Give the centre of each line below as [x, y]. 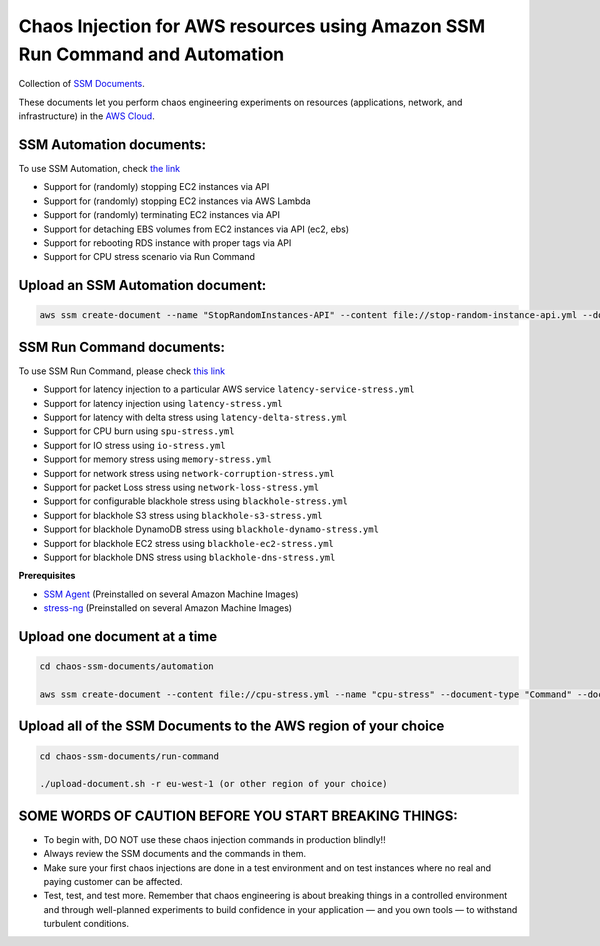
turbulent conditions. [86, 924]
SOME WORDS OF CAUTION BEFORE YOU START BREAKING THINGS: [238, 815]
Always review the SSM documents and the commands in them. [175, 854]
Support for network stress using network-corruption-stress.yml [189, 473]
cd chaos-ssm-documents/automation [126, 666]
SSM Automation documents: [112, 144]
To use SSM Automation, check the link [99, 169]
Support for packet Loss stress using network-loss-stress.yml [181, 487]
